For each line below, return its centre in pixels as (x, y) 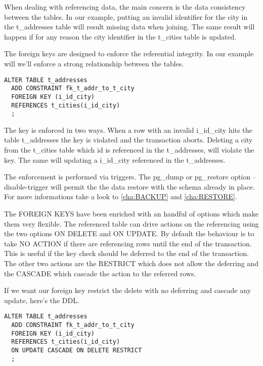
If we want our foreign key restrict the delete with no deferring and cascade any (128, 290)
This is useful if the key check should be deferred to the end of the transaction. (126, 253)
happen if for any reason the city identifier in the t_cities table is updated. (120, 36)
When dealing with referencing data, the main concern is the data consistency (125, 7)
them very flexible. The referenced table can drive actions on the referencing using (131, 223)
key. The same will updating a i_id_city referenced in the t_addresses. (115, 159)
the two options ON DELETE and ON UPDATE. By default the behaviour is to (129, 233)
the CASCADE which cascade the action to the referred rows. (100, 273)
